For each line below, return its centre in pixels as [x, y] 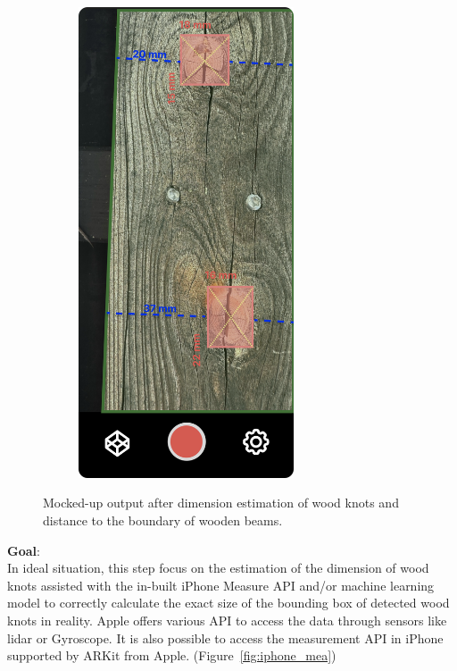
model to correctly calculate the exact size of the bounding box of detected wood [228, 603]
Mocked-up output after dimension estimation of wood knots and [221, 503]
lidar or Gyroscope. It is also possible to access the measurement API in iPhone [225, 637]
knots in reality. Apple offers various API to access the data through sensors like [227, 621]
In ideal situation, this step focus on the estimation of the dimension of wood [218, 568]
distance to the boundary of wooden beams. [163, 520]
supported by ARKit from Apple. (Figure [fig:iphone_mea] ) [172, 655]
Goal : [24, 550]
